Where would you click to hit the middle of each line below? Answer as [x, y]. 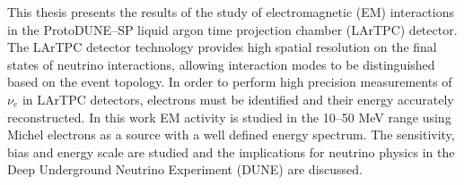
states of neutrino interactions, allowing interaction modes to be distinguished [221, 64]
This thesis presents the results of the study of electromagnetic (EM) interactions [231, 12]
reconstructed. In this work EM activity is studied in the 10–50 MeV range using [229, 117]
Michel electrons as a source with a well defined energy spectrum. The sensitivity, [231, 135]
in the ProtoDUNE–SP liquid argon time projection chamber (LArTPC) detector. [232, 29]
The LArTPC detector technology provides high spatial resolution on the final [222, 47]
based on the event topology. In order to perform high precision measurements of [230, 82]
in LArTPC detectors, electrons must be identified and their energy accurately [238, 99]
